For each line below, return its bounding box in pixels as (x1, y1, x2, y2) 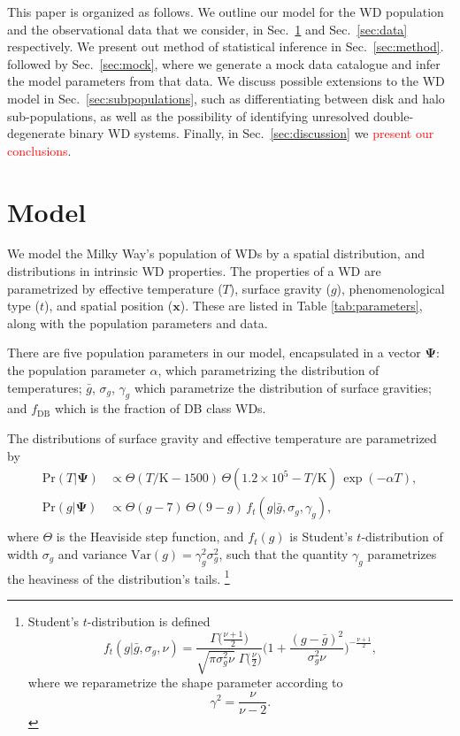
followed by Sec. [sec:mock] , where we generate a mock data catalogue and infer (7, 54, 441, 73)
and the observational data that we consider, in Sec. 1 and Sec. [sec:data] (7, 19, 408, 38)
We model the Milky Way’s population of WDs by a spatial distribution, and (7, 244, 425, 263)
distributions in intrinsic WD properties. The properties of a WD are (7, 262, 381, 280)
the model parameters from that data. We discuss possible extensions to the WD (7, 72, 445, 90)
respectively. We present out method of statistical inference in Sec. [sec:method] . (7, 37, 444, 56)
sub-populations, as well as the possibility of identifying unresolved (7, 106, 370, 125)
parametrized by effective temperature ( (7, 279, 223, 297)
